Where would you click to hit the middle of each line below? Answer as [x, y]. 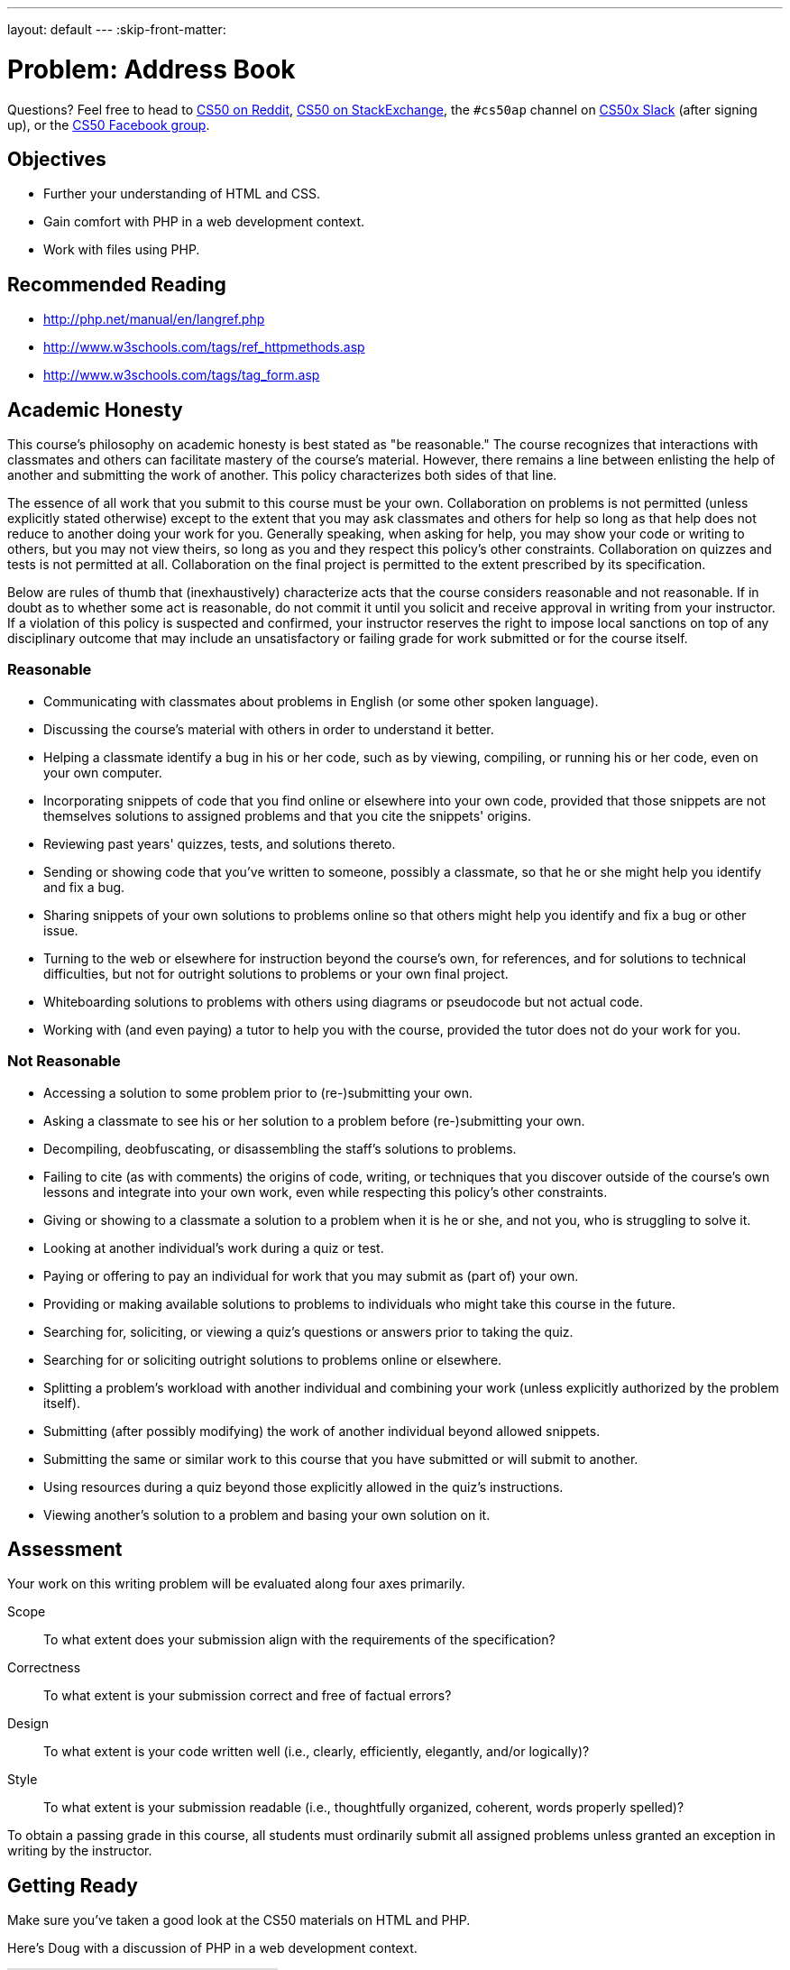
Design [28, 1724]
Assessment [65, 1549]
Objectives [57, 159]
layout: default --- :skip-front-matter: [117, 29]
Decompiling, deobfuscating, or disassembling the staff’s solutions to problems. [280, 1148]
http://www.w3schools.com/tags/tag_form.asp [182, 375]
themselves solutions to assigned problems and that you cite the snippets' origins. [288, 815]
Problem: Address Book [152, 69]
